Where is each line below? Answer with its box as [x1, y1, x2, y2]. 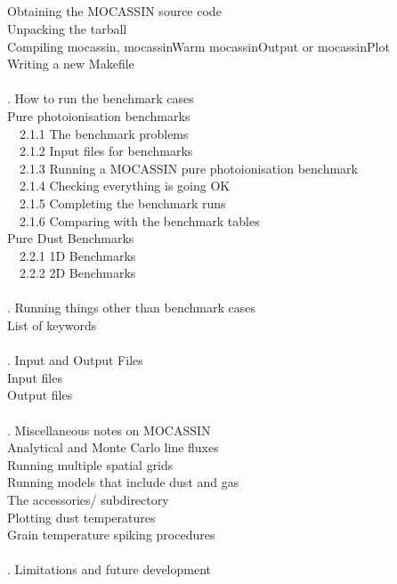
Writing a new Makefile [7, 54, 134, 73]
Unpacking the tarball [7, 19, 127, 37]
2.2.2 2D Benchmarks [19, 264, 136, 282]
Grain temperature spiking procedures [7, 525, 215, 544]
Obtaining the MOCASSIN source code [7, 2, 222, 20]
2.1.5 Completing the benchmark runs [19, 193, 226, 212]
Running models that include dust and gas [7, 473, 239, 491]
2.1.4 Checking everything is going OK [19, 176, 231, 195]
